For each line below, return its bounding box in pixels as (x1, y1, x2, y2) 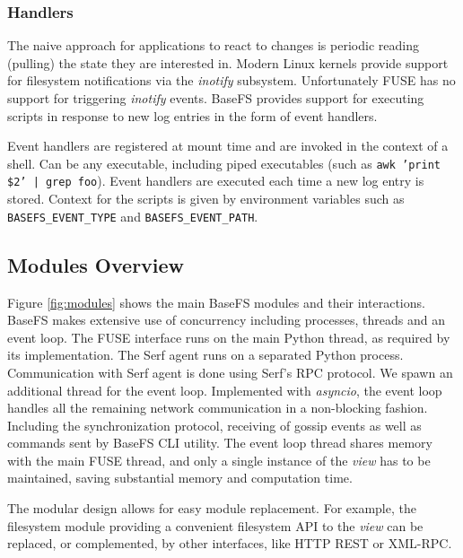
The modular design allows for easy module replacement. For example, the (7, 499, 416, 518)
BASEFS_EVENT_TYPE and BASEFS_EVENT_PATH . (7, 206, 258, 225)
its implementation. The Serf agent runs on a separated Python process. (7, 345, 404, 364)
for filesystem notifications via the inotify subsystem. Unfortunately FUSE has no (7, 71, 456, 90)
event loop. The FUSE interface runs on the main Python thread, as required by (7, 327, 450, 346)
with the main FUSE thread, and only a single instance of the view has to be (7, 450, 431, 469)
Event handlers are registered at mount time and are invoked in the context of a (7, 136, 449, 155)
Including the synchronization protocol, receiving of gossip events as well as (7, 415, 422, 434)
